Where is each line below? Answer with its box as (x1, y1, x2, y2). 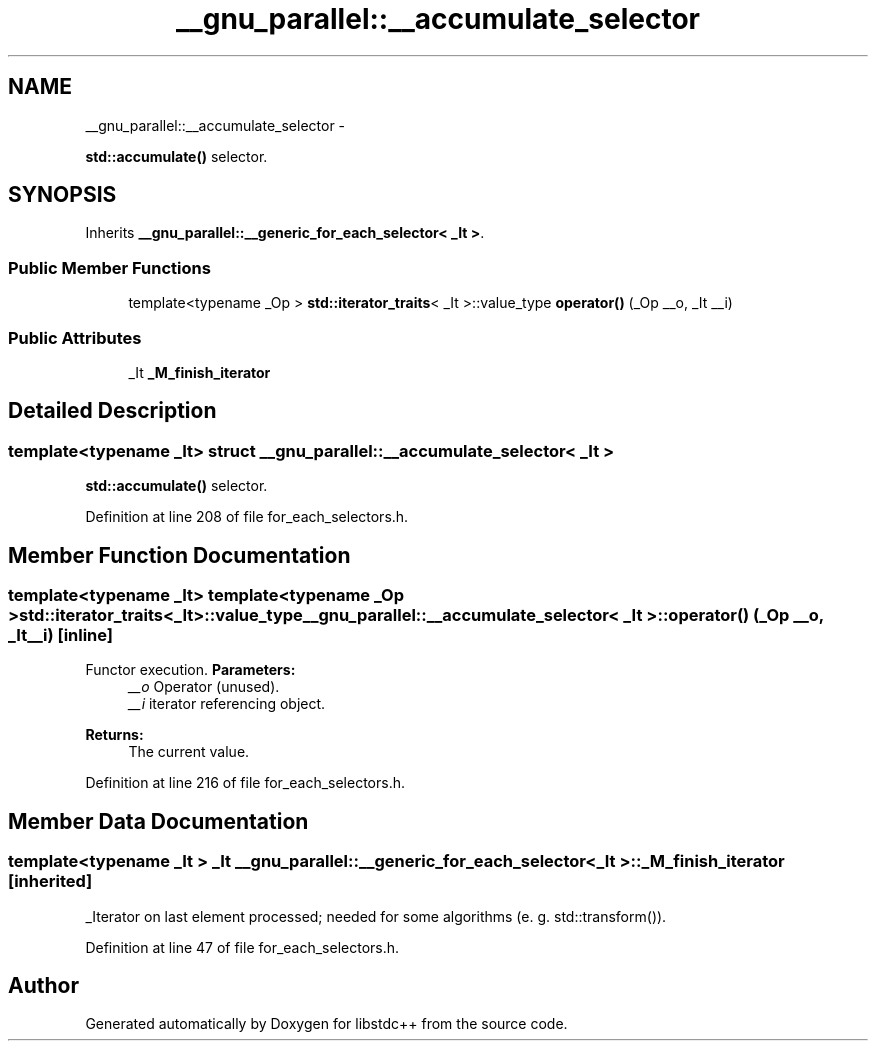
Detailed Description (8, 398, 217, 424)
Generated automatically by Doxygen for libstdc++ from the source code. (85, 1015, 568, 1033)
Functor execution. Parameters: (85, 661, 296, 679)
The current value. (128, 743, 250, 761)
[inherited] (8, 871, 93, 892)
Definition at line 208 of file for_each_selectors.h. (85, 508, 409, 526)
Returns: (85, 726, 144, 744)
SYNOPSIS (8, 182, 117, 208)
